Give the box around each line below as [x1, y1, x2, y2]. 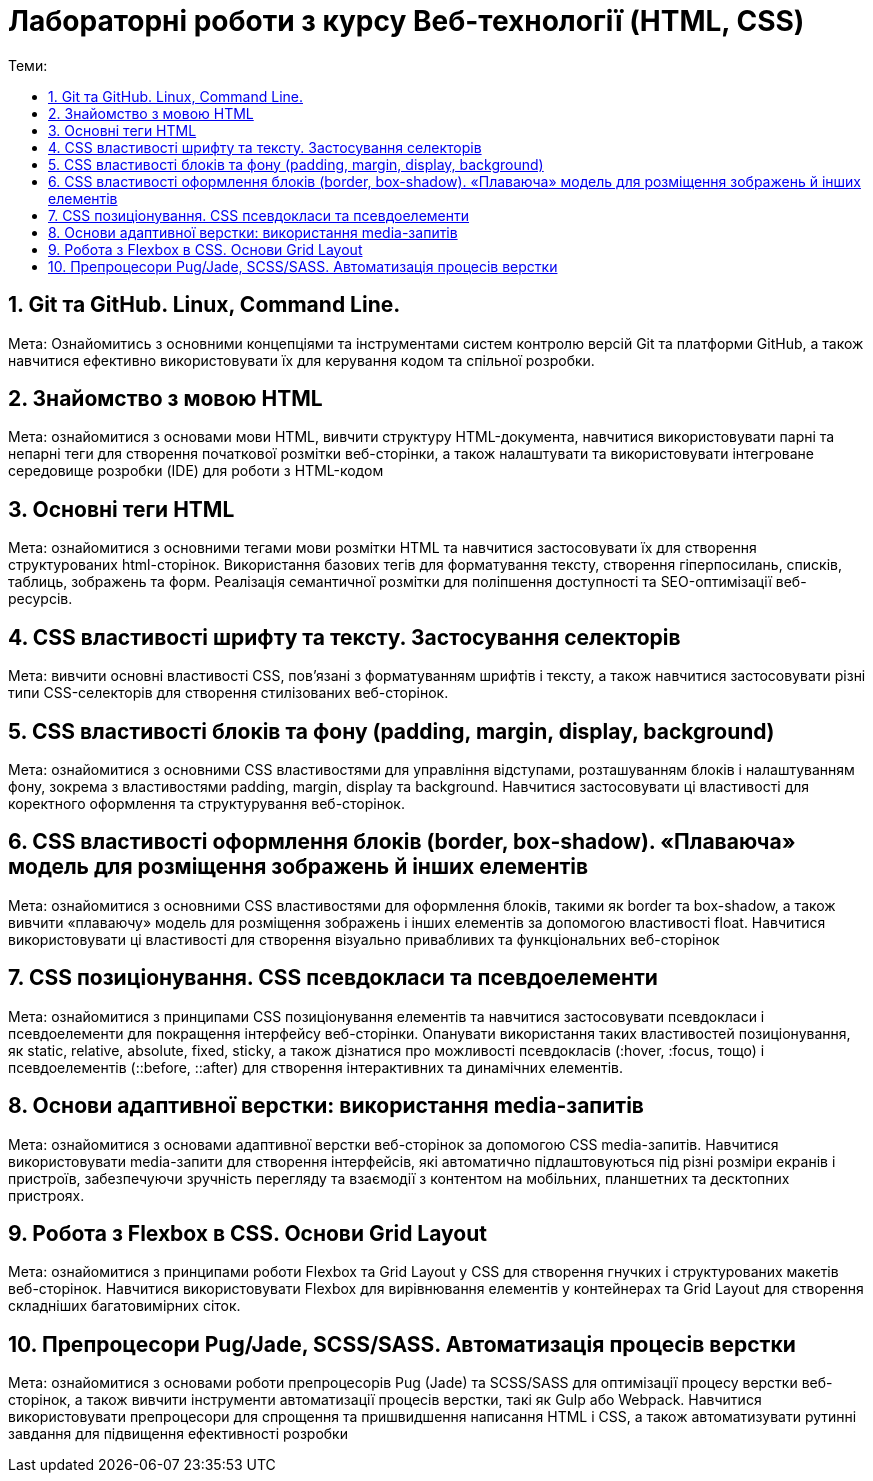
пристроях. [8, 1186, 85, 1204]
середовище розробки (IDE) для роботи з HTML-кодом [8, 462, 384, 480]
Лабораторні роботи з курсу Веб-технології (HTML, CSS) [8, 4, 805, 38]
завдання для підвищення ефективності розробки [8, 1425, 348, 1443]
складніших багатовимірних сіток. [8, 1297, 241, 1315]
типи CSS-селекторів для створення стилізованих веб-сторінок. [8, 684, 449, 702]
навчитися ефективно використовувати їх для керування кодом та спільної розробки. [8, 351, 595, 369]
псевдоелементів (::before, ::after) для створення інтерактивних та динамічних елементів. [8, 1058, 624, 1076]
